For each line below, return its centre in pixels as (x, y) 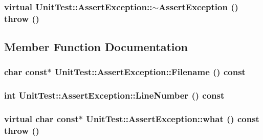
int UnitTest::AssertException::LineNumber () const (114, 95)
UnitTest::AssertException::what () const (173, 119)
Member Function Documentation (96, 47)
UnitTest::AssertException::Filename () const (150, 72)
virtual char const (41, 119)
